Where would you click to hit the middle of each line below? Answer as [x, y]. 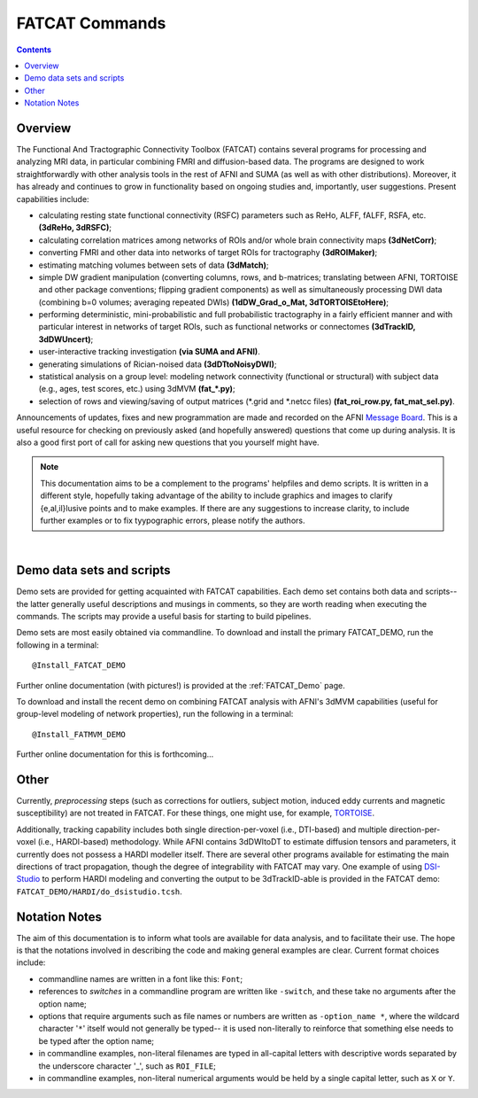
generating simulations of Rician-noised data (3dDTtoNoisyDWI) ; [158, 364]
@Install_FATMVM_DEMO [79, 734]
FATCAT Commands [91, 23]
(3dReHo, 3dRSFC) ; [75, 228]
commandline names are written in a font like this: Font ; [141, 978]
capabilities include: [53, 199]
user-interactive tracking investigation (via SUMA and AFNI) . [149, 352]
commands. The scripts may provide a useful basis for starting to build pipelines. [164, 617]
